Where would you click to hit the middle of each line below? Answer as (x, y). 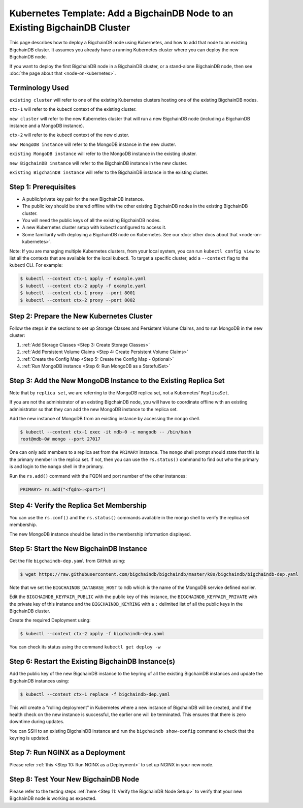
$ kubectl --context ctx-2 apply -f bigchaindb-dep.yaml (92, 634)
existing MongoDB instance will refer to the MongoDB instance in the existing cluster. (103, 154)
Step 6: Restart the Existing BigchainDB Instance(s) (92, 661)
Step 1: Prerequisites (43, 187)
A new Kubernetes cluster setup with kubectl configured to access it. (94, 227)
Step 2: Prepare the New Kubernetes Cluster (81, 316)
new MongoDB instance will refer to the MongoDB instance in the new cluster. (93, 144)
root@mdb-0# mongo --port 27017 (60, 439)
